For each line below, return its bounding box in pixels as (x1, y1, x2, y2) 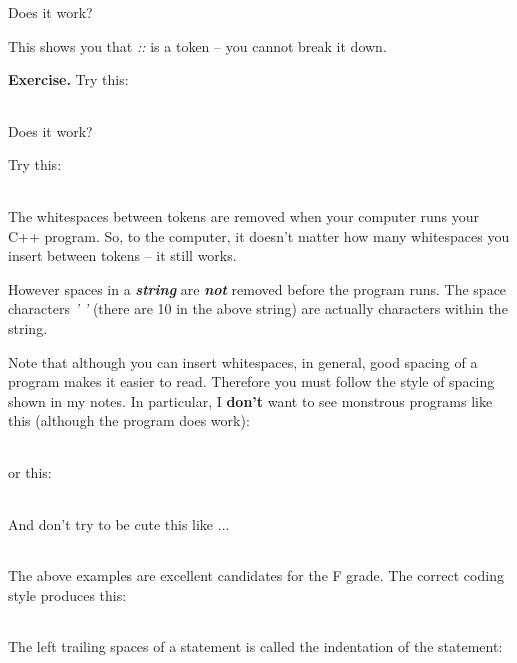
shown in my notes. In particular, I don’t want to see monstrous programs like (8, 390, 493, 411)
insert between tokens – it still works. (8, 245, 237, 266)
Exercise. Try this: (8, 69, 129, 90)
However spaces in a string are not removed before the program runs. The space (8, 278, 507, 299)
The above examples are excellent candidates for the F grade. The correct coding (8, 565, 504, 586)
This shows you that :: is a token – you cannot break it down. (8, 35, 387, 56)
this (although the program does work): (8, 410, 250, 431)
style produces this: (8, 584, 127, 605)
